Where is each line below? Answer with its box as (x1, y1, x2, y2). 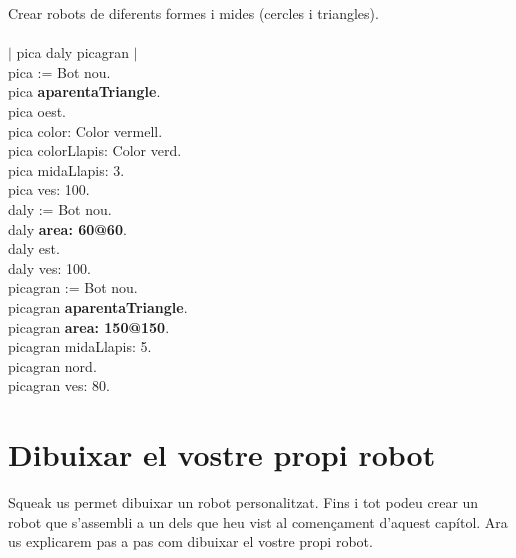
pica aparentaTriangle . (8, 81, 161, 102)
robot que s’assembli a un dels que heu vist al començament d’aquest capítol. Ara (8, 511, 508, 532)
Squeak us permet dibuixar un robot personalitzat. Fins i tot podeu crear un (8, 492, 479, 512)
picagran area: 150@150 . (8, 316, 170, 337)
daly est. (8, 238, 60, 259)
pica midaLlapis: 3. (8, 159, 125, 180)
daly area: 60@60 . (8, 218, 127, 239)
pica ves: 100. (8, 179, 90, 200)
